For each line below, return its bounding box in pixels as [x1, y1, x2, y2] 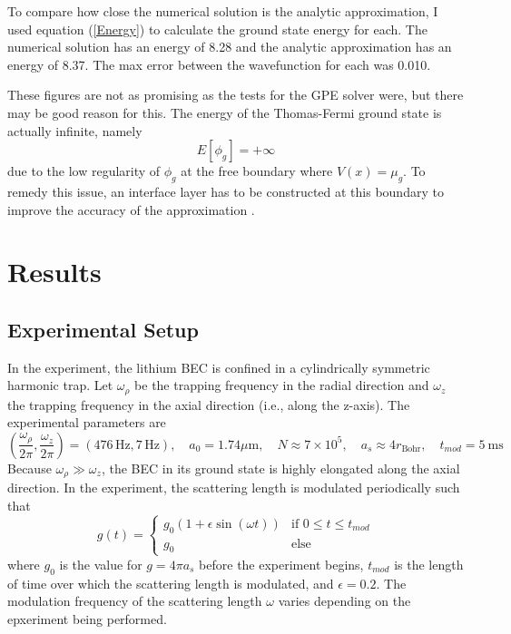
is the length [394, 554, 464, 573]
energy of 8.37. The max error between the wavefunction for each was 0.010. [7, 54, 431, 73]
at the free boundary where [181, 161, 333, 180]
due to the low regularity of [7, 161, 161, 180]
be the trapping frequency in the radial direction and [134, 376, 429, 395]
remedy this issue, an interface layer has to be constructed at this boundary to [7, 181, 444, 200]
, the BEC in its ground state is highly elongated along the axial [101, 458, 460, 477]
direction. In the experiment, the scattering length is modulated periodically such [7, 478, 460, 497]
